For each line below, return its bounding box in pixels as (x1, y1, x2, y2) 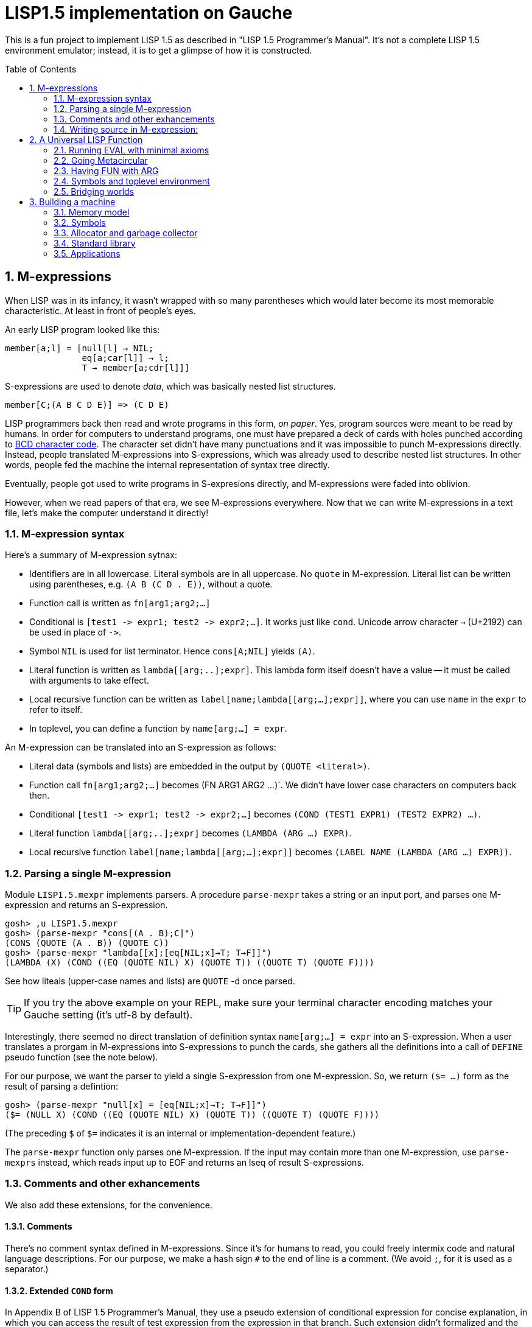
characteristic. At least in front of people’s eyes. (5, 305, 196, 316)
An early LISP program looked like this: (5, 324, 160, 335)
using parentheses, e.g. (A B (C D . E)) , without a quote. (29, 579, 273, 590)
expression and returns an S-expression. (5, 900, 168, 911)
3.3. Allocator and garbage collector (54, 227, 198, 238)
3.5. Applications (54, 248, 121, 259)
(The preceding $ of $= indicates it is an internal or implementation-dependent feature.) (5, 1128, 356, 1139)
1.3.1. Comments (5, 1221, 72, 1232)
